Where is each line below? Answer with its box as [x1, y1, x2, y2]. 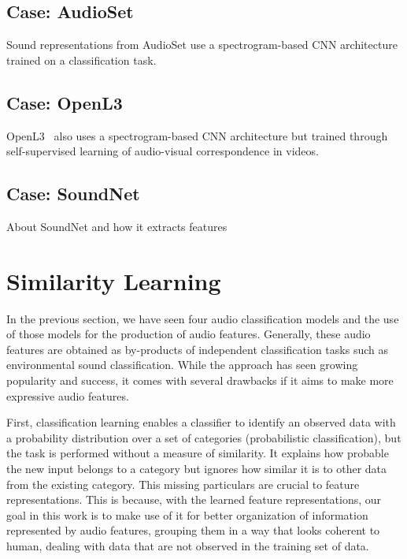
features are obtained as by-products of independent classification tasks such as [6, 341, 388, 357]
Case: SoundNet [6, 181, 140, 206]
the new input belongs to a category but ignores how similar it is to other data [6, 460, 387, 477]
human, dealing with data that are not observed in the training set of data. [6, 538, 369, 554]
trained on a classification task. [6, 51, 157, 68]
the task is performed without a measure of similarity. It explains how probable [6, 445, 389, 461]
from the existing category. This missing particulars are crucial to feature [6, 475, 360, 492]
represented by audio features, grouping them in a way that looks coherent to [6, 522, 380, 539]
